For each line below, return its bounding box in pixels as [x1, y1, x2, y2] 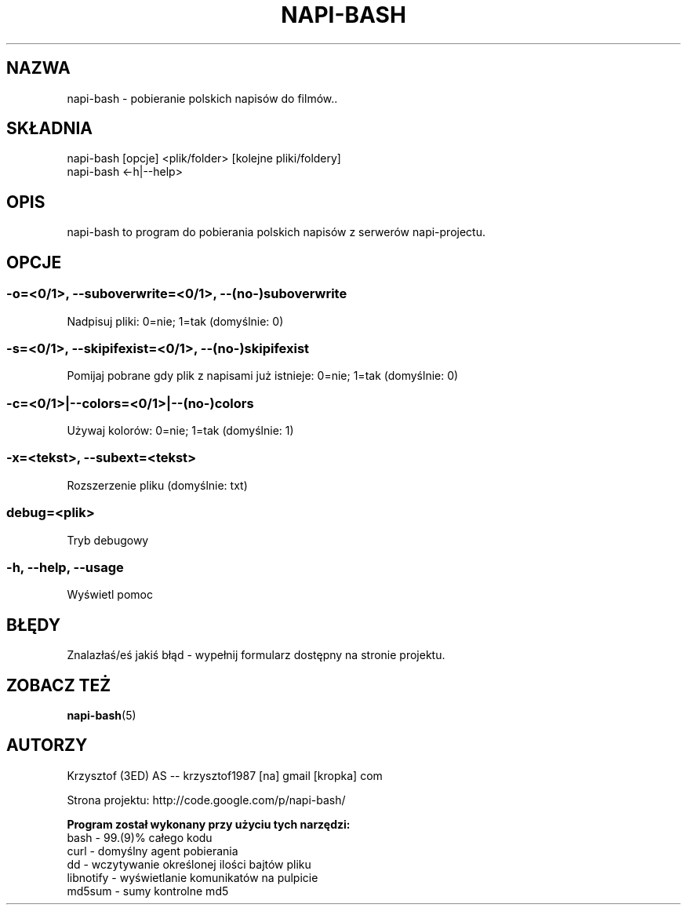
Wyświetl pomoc [67, 588, 153, 602]
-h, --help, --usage [6, 559, 124, 575]
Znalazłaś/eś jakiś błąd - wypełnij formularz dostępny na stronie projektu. [67, 648, 445, 662]
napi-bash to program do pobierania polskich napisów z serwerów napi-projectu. [67, 225, 485, 239]
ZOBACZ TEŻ [6, 675, 111, 695]
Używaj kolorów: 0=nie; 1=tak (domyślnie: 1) [67, 424, 294, 437]
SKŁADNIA [6, 118, 93, 139]
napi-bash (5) [67, 708, 136, 722]
